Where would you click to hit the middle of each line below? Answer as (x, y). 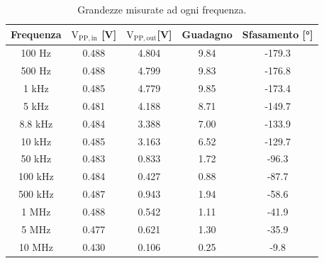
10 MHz (36, 246)
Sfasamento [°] (278, 34)
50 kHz (36, 158)
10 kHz (36, 141)
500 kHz (36, 194)
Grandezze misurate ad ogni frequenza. (162, 9)
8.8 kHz (36, 123)
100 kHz (36, 176)
